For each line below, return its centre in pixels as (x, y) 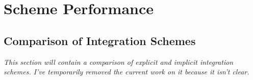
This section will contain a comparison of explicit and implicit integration (119, 62)
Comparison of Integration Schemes (100, 40)
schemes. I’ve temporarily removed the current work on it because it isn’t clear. (127, 72)
